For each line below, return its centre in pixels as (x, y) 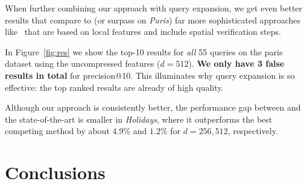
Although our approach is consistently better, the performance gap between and (153, 107)
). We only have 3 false (236, 63)
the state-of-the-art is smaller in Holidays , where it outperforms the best (139, 119)
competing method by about (57, 131)
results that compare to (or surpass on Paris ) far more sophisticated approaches (153, 20)
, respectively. (253, 131)
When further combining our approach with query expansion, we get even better (154, 8)
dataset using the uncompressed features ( (83, 63)
